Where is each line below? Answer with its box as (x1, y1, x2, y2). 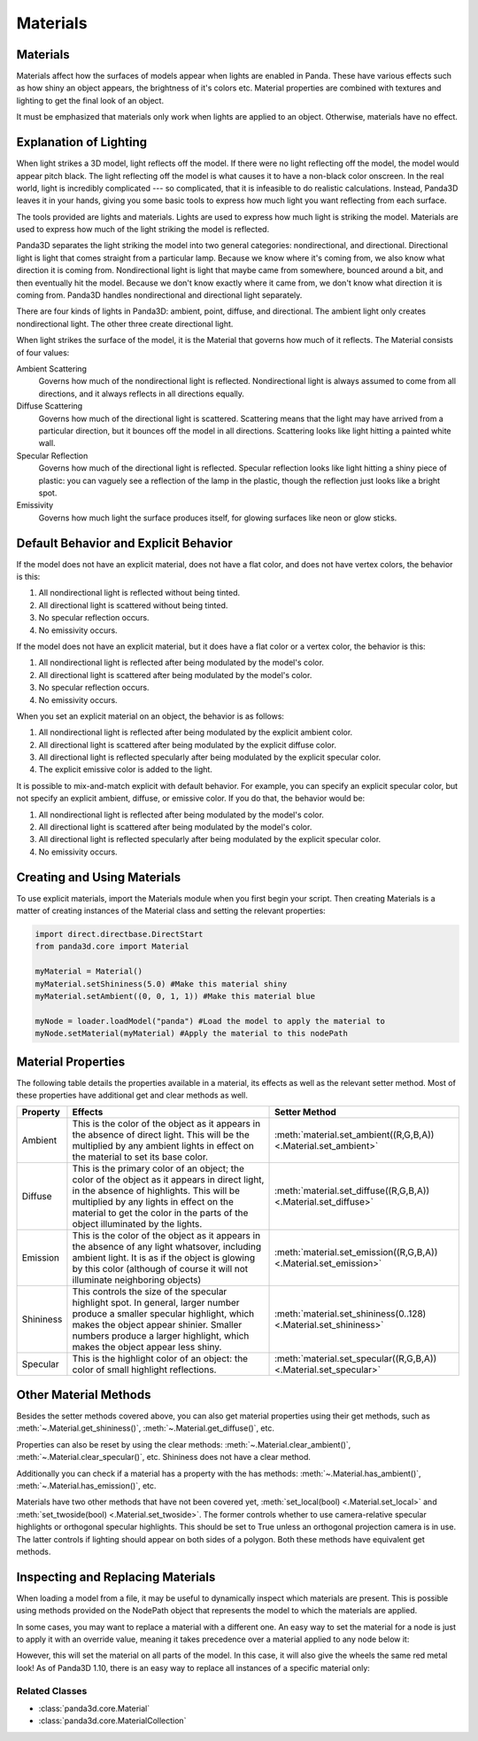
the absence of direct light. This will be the (72, 1128, 250, 1141)
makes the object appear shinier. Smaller (72, 1319, 243, 1331)
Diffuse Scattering (16, 401, 83, 411)
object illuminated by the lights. (72, 1218, 203, 1230)
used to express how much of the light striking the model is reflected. (16, 224, 270, 235)
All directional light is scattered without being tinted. (38, 599, 228, 611)
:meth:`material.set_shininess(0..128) (274, 1308, 427, 1320)
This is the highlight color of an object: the (72, 1353, 248, 1365)
